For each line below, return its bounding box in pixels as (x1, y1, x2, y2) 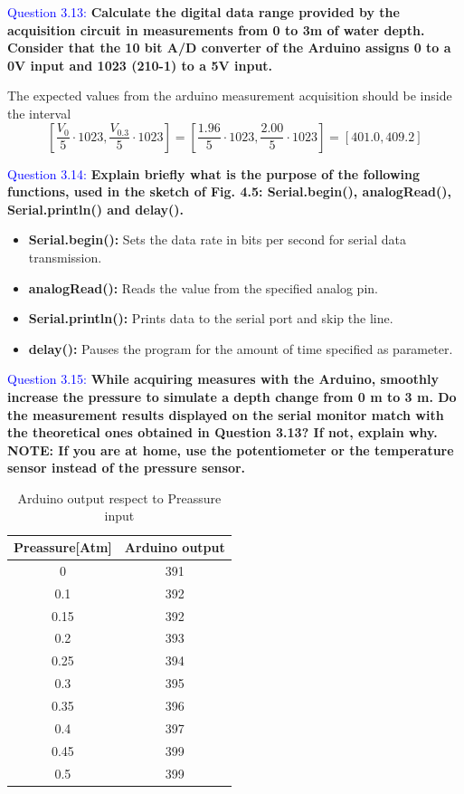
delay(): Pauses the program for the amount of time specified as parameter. (28, 339, 453, 358)
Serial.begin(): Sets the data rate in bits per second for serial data (28, 230, 406, 249)
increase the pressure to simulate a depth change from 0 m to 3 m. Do (7, 387, 457, 406)
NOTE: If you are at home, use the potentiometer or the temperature (7, 440, 454, 459)
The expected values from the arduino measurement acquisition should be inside (7, 86, 452, 105)
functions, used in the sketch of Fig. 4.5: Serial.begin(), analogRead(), (7, 182, 451, 201)
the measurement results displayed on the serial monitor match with (7, 405, 444, 424)
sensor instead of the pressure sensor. (7, 458, 246, 477)
